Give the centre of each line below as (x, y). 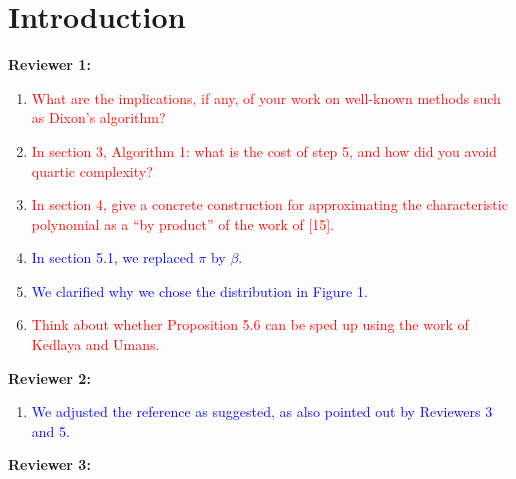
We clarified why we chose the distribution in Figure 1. (199, 290)
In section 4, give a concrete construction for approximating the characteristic (269, 204)
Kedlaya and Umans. (95, 344)
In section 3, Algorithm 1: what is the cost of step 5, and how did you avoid (264, 150)
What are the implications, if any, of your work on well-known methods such (266, 97)
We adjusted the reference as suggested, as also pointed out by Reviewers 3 (262, 411)
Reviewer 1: (49, 64)
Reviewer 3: (49, 464)
